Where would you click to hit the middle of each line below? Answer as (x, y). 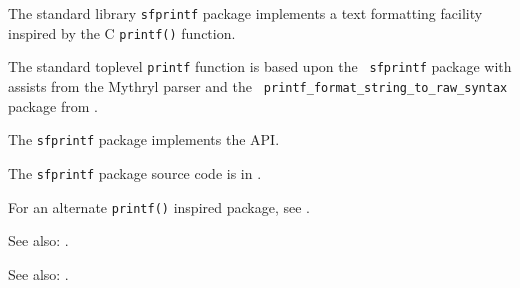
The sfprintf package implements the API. (144, 139)
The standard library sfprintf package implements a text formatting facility (245, 13)
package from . (53, 105)
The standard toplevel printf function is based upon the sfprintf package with (260, 66)
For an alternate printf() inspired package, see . (159, 206)
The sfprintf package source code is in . (135, 172)
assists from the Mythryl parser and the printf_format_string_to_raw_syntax (258, 85)
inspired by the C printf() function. (122, 32)
